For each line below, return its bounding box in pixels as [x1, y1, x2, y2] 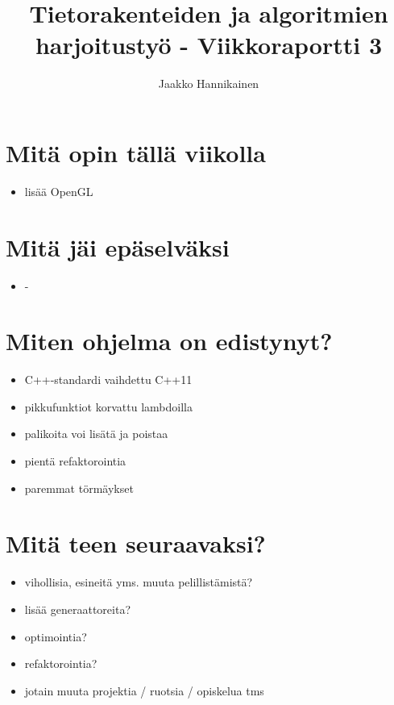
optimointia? [24, 628, 87, 645]
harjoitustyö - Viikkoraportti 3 [35, 28, 383, 61]
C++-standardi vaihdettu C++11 [24, 371, 193, 388]
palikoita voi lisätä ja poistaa [24, 425, 168, 442]
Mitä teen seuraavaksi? [6, 527, 266, 560]
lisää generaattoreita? [24, 600, 131, 617]
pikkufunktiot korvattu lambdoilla [24, 398, 193, 415]
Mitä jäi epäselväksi [6, 230, 230, 263]
